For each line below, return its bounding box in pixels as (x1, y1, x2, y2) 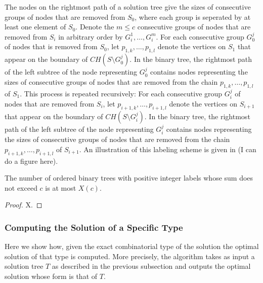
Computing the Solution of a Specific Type (5, 221, 183, 233)
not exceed (5, 182, 37, 193)
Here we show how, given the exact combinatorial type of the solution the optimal (5, 241, 259, 252)
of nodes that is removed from (5, 41, 98, 52)
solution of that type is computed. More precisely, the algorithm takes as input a (5, 251, 255, 261)
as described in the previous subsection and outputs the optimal (52, 261, 251, 271)
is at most (45, 182, 76, 193)
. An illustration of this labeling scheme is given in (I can (79, 144, 256, 154)
